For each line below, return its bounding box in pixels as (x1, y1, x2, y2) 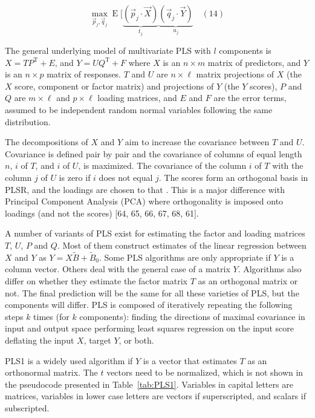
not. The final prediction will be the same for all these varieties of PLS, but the (5, 286, 299, 299)
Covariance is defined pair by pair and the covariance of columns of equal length (5, 147, 302, 160)
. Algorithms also (238, 263, 302, 275)
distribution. (5, 115, 51, 128)
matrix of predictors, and (207, 56, 301, 68)
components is (219, 44, 271, 57)
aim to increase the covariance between (125, 136, 270, 148)
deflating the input (5, 333, 74, 346)
